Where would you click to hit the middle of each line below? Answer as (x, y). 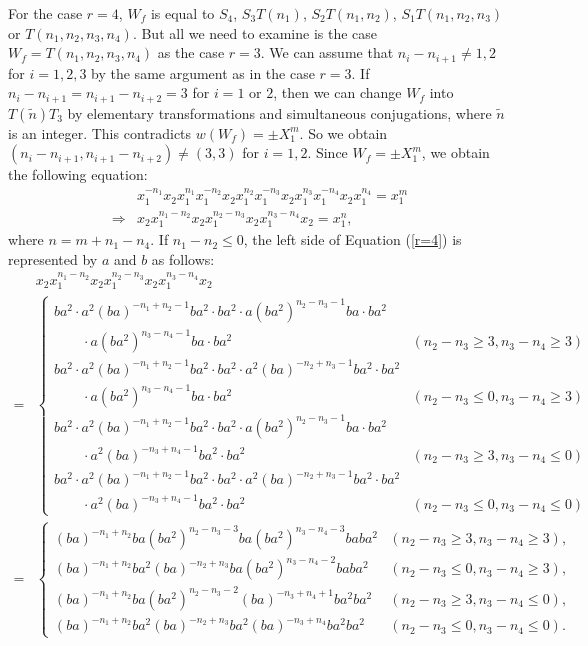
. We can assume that (327, 52)
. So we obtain (343, 132)
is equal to (182, 13)
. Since (327, 152)
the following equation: (78, 174)
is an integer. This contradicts (100, 132)
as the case (191, 52)
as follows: (183, 258)
